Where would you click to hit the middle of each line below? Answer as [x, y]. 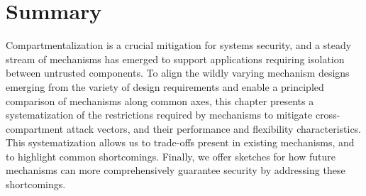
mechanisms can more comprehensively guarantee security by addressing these [176, 170]
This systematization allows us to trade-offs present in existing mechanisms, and [180, 142]
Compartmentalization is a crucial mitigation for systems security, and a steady [179, 45]
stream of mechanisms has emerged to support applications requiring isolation [175, 59]
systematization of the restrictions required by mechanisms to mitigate [159, 115]
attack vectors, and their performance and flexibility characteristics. [214, 128]
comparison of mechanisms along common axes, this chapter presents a [160, 100]
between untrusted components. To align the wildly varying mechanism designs [178, 73]
